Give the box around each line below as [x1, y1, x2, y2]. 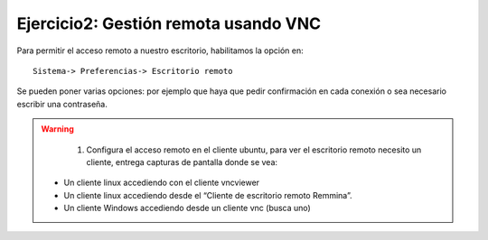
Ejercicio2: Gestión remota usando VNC [16, 14, 321, 33]
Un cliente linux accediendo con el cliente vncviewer [63, 177, 260, 189]
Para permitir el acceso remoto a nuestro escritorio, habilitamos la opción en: [16, 45, 304, 56]
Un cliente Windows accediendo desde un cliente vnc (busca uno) [63, 203, 311, 214]
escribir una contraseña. [16, 98, 108, 109]
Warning [41, 124, 74, 134]
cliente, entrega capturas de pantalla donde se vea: [86, 156, 278, 167]
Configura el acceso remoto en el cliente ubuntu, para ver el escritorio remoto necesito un [86, 144, 422, 155]
